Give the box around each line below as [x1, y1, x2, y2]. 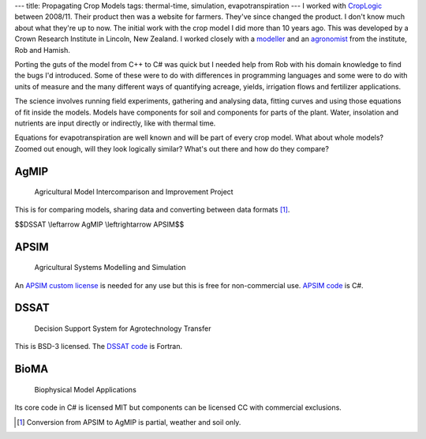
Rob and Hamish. [14, 45, 70, 54]
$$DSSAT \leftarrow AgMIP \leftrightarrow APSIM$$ [14, 219, 185, 229]
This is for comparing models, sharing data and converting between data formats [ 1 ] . [14, 205, 290, 215]
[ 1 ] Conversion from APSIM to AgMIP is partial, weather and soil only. [17, 417, 241, 426]
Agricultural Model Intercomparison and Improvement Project [34, 187, 234, 197]
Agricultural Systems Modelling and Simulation [34, 263, 186, 272]
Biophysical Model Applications [34, 385, 137, 394]
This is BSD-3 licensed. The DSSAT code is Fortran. [14, 342, 183, 351]
